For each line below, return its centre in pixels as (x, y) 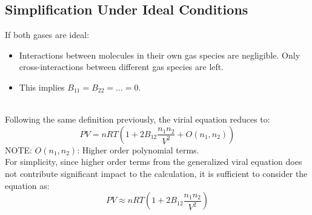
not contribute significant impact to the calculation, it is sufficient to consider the (156, 173)
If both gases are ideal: (47, 35)
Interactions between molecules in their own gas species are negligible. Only (160, 55)
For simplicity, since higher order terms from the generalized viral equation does (154, 162)
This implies (42, 87)
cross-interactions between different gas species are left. (121, 67)
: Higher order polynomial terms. (138, 149)
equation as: (27, 185)
